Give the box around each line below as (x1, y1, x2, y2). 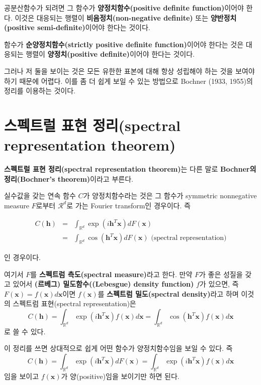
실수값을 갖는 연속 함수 (4, 190, 76, 201)
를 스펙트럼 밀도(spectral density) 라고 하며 (98, 288, 239, 299)
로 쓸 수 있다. (4, 326, 46, 336)
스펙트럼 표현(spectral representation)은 (13, 298, 136, 309)
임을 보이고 (4, 370, 39, 381)
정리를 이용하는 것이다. (4, 85, 76, 96)
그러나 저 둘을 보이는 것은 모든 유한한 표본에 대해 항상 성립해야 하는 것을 (4, 65, 233, 76)
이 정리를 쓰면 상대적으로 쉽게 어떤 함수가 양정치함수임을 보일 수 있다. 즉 (4, 343, 233, 353)
